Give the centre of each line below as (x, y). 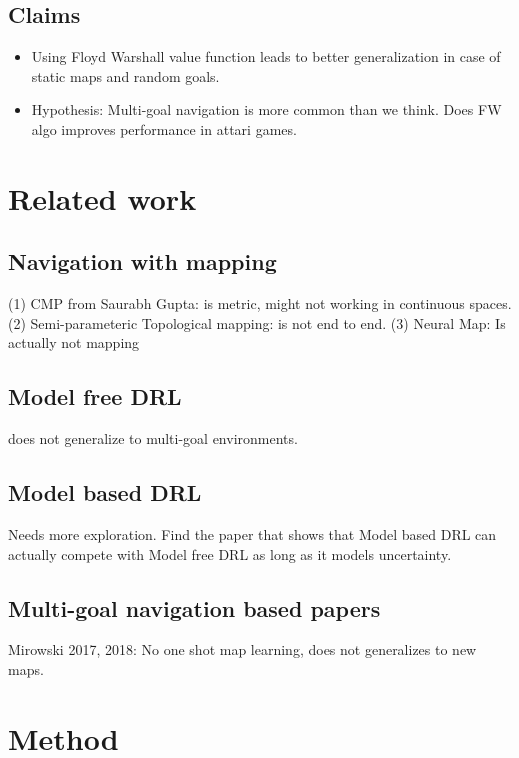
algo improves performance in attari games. (164, 128)
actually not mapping (74, 342)
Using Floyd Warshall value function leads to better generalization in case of (266, 56)
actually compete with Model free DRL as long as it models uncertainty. (230, 553)
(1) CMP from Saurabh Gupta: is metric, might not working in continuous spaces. (260, 303)
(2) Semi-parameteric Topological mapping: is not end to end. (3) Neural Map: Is (257, 322)
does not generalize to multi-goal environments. (153, 438)
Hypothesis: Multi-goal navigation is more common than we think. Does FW (266, 109)
